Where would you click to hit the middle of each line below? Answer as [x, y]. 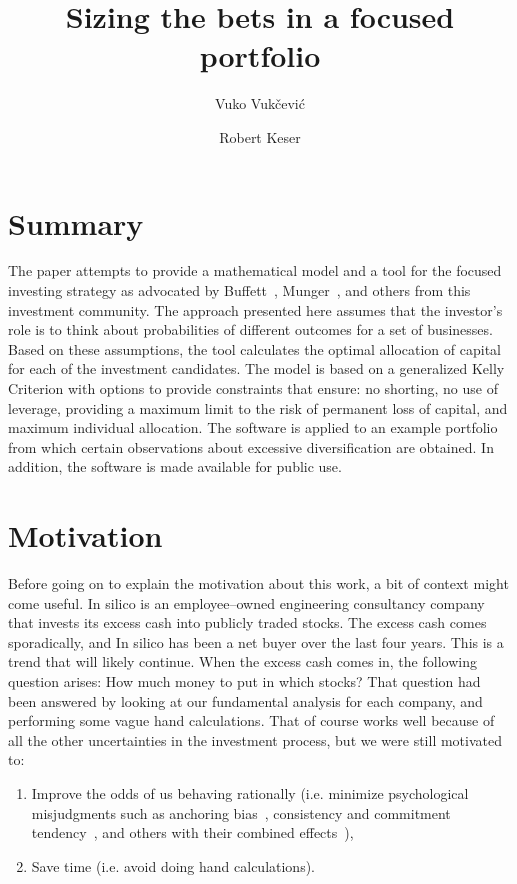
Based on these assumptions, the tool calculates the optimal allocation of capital [254, 348]
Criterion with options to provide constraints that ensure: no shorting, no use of [253, 388]
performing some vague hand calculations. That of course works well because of [251, 720]
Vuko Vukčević [260, 103]
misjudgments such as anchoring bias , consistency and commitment [241, 812]
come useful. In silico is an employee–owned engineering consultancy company [246, 602]
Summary [76, 222]
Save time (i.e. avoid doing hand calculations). [173, 865]
